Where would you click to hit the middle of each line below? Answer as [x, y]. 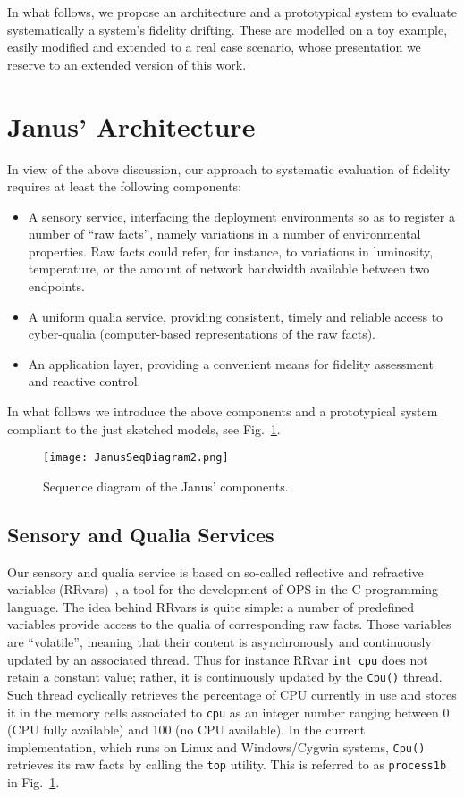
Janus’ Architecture [131, 126]
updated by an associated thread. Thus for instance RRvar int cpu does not [218, 659]
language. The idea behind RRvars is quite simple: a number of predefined [211, 606]
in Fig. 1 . [34, 782]
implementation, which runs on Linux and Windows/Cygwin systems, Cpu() [216, 747]
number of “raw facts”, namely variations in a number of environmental [224, 234]
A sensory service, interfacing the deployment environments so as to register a [241, 216]
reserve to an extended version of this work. [127, 64]
